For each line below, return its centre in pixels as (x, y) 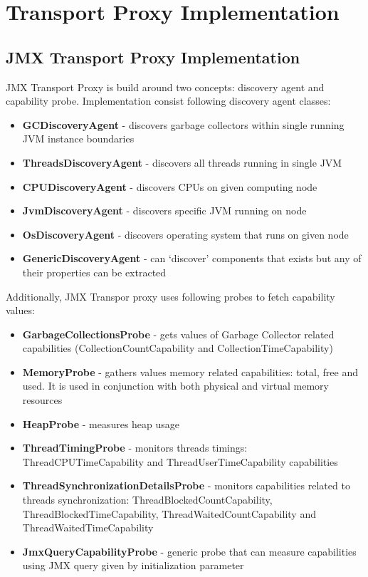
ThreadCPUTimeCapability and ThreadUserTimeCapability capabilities (180, 461)
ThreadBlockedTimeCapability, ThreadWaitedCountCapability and (169, 513)
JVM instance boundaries (78, 139)
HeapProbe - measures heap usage (101, 423)
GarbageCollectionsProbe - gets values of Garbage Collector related (178, 334)
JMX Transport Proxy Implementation (153, 57)
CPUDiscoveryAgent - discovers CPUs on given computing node (170, 186)
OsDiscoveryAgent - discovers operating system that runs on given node (185, 234)
